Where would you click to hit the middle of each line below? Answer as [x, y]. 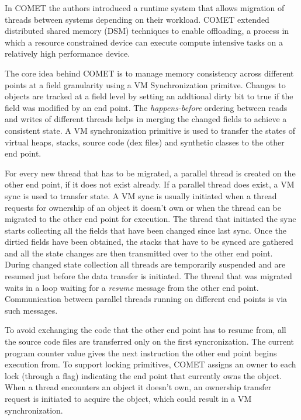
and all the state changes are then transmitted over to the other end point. [139, 253]
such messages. [31, 310]
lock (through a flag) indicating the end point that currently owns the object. [143, 375]
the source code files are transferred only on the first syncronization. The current [150, 341]
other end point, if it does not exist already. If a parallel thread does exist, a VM [150, 184]
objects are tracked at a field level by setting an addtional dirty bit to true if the [149, 96]
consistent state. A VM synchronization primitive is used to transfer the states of [150, 130]
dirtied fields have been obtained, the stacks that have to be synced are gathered [149, 242]
